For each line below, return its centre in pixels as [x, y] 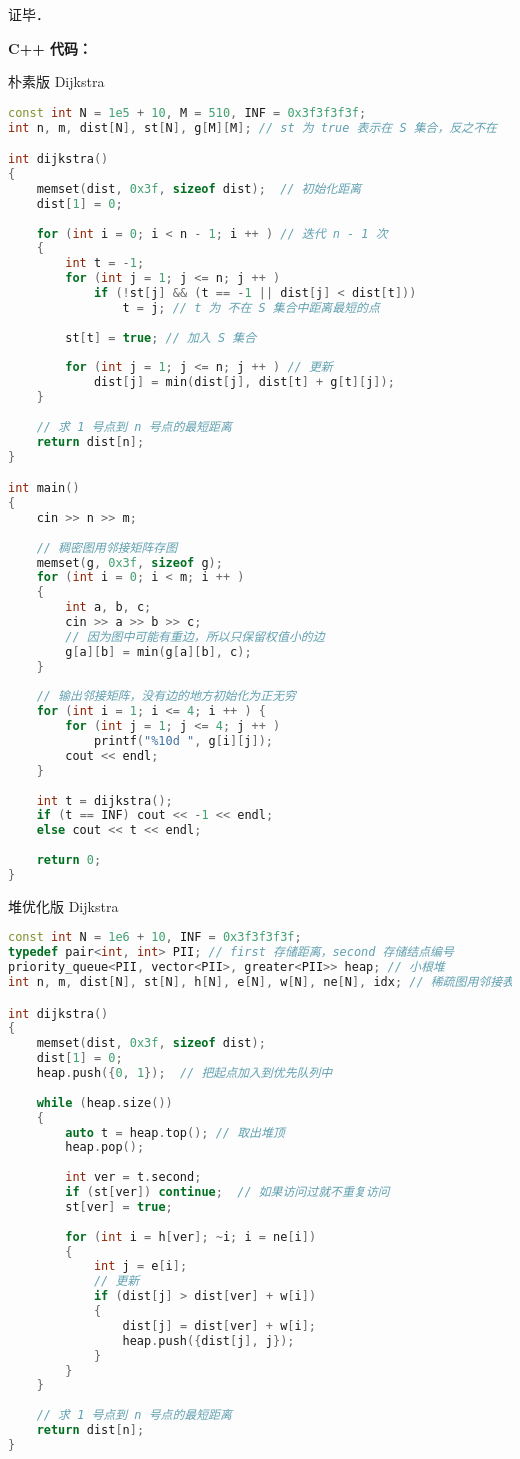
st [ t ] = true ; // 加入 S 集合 [161, 337]
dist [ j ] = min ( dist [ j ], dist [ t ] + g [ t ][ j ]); [244, 382]
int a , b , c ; [108, 607]
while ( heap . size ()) [104, 1102]
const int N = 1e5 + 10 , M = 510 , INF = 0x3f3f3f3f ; [187, 112]
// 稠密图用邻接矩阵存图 [107, 547]
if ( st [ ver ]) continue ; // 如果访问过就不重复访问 [227, 1192]
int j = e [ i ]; [140, 1266]
